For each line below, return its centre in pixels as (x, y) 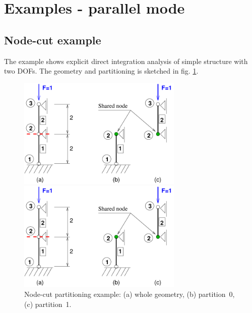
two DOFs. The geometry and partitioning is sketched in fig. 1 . (101, 71)
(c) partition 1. (48, 304)
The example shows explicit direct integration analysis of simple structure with (126, 61)
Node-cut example (53, 40)
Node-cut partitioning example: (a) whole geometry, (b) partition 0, (130, 294)
